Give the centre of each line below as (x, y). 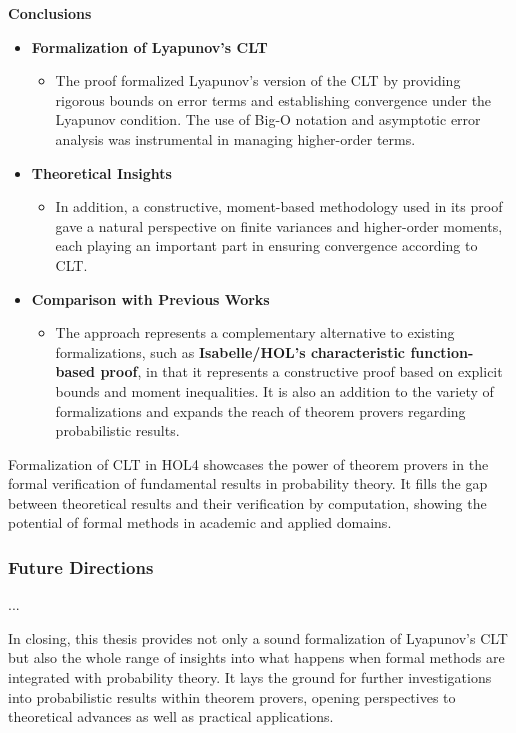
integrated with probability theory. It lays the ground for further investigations (250, 677)
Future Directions (81, 566)
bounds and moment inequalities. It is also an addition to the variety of (274, 390)
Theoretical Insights (101, 172)
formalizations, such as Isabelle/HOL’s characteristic (230, 351)
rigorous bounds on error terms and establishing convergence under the (273, 99)
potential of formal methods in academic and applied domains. (200, 522)
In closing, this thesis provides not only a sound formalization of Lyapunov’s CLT (258, 637)
